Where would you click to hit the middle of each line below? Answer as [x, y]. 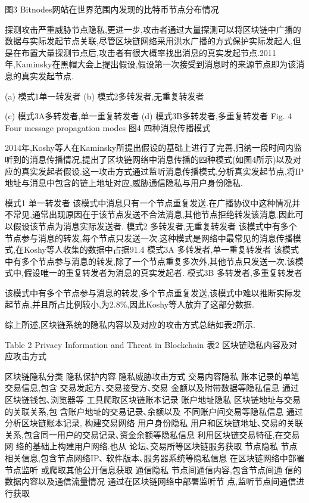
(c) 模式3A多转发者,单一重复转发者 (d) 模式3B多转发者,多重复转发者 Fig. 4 [149, 116]
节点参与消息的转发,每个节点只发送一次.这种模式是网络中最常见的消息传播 [149, 237]
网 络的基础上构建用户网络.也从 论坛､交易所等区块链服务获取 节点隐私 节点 [151, 446]
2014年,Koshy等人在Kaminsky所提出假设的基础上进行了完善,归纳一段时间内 [149, 148]
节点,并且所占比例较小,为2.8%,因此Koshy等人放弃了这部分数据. [133, 304]
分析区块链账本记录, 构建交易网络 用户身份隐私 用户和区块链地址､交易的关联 [154, 423]
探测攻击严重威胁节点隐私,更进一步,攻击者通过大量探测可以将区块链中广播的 [153, 29]
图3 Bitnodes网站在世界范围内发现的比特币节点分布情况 [112, 9]
